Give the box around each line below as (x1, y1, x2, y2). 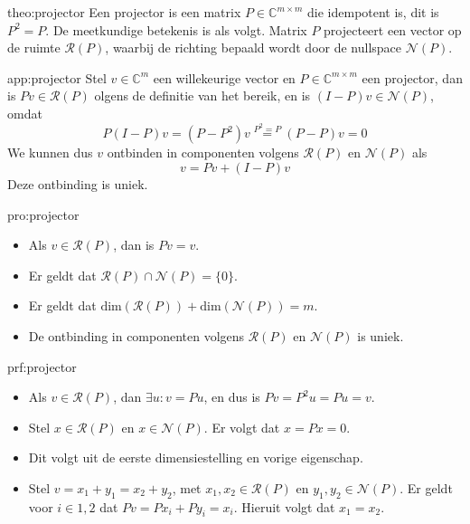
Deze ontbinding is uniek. (7, 174, 148, 193)
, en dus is (203, 387, 260, 406)
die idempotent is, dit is (307, 3, 439, 21)
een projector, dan (362, 68, 463, 87)
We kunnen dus (7, 143, 93, 162)
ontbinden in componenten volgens (107, 143, 299, 162)
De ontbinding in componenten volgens (28, 326, 245, 345)
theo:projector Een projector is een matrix (7, 3, 241, 21)
